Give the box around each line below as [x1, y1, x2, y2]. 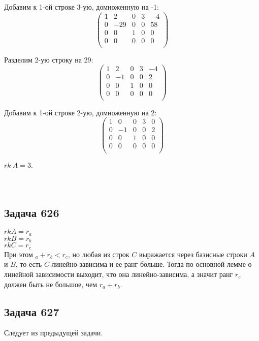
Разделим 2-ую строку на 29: [4, 54, 93, 65]
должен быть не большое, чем [4, 278, 97, 289]
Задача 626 [4, 204, 59, 220]
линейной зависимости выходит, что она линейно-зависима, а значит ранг [4, 268, 233, 279]
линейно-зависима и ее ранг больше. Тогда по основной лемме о [51, 259, 252, 269]
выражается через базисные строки [139, 249, 247, 259]
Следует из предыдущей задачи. [4, 327, 103, 338]
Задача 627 [4, 303, 59, 319]
